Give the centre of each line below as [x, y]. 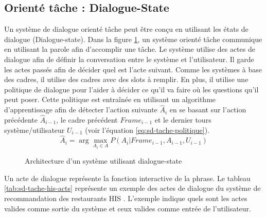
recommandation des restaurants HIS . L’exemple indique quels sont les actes [126, 198]
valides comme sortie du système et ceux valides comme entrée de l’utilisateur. [128, 208]
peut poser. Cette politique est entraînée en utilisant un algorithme [110, 99]
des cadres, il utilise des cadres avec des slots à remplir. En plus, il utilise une [126, 79]
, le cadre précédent [87, 119]
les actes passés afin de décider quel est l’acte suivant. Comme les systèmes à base [133, 69]
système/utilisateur [34, 130]
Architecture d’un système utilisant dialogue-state [103, 161]
